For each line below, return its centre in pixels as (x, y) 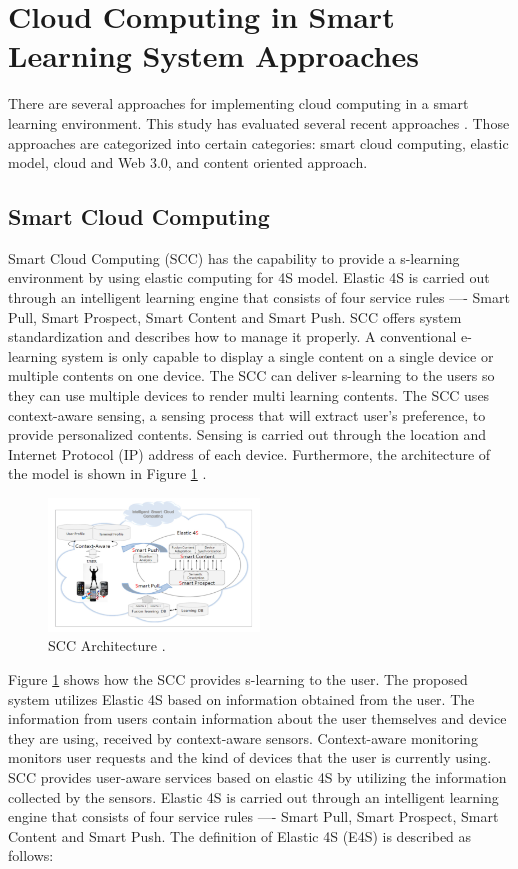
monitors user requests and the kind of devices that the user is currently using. (250, 757)
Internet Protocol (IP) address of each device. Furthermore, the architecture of (249, 453)
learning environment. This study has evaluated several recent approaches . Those (259, 122)
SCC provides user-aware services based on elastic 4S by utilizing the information (257, 776)
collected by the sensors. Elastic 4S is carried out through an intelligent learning (253, 796)
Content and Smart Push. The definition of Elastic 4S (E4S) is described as (240, 835)
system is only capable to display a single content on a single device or (277, 355)
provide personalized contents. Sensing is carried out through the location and (247, 434)
